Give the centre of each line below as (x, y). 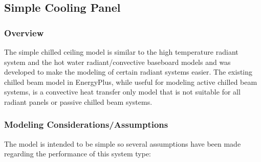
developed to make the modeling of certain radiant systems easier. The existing (128, 72)
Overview (24, 32)
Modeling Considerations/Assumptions (86, 124)
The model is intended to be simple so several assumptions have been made (123, 143)
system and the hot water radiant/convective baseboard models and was (117, 62)
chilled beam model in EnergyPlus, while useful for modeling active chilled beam (131, 82)
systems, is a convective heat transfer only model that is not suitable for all (122, 92)
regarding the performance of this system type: (78, 154)
